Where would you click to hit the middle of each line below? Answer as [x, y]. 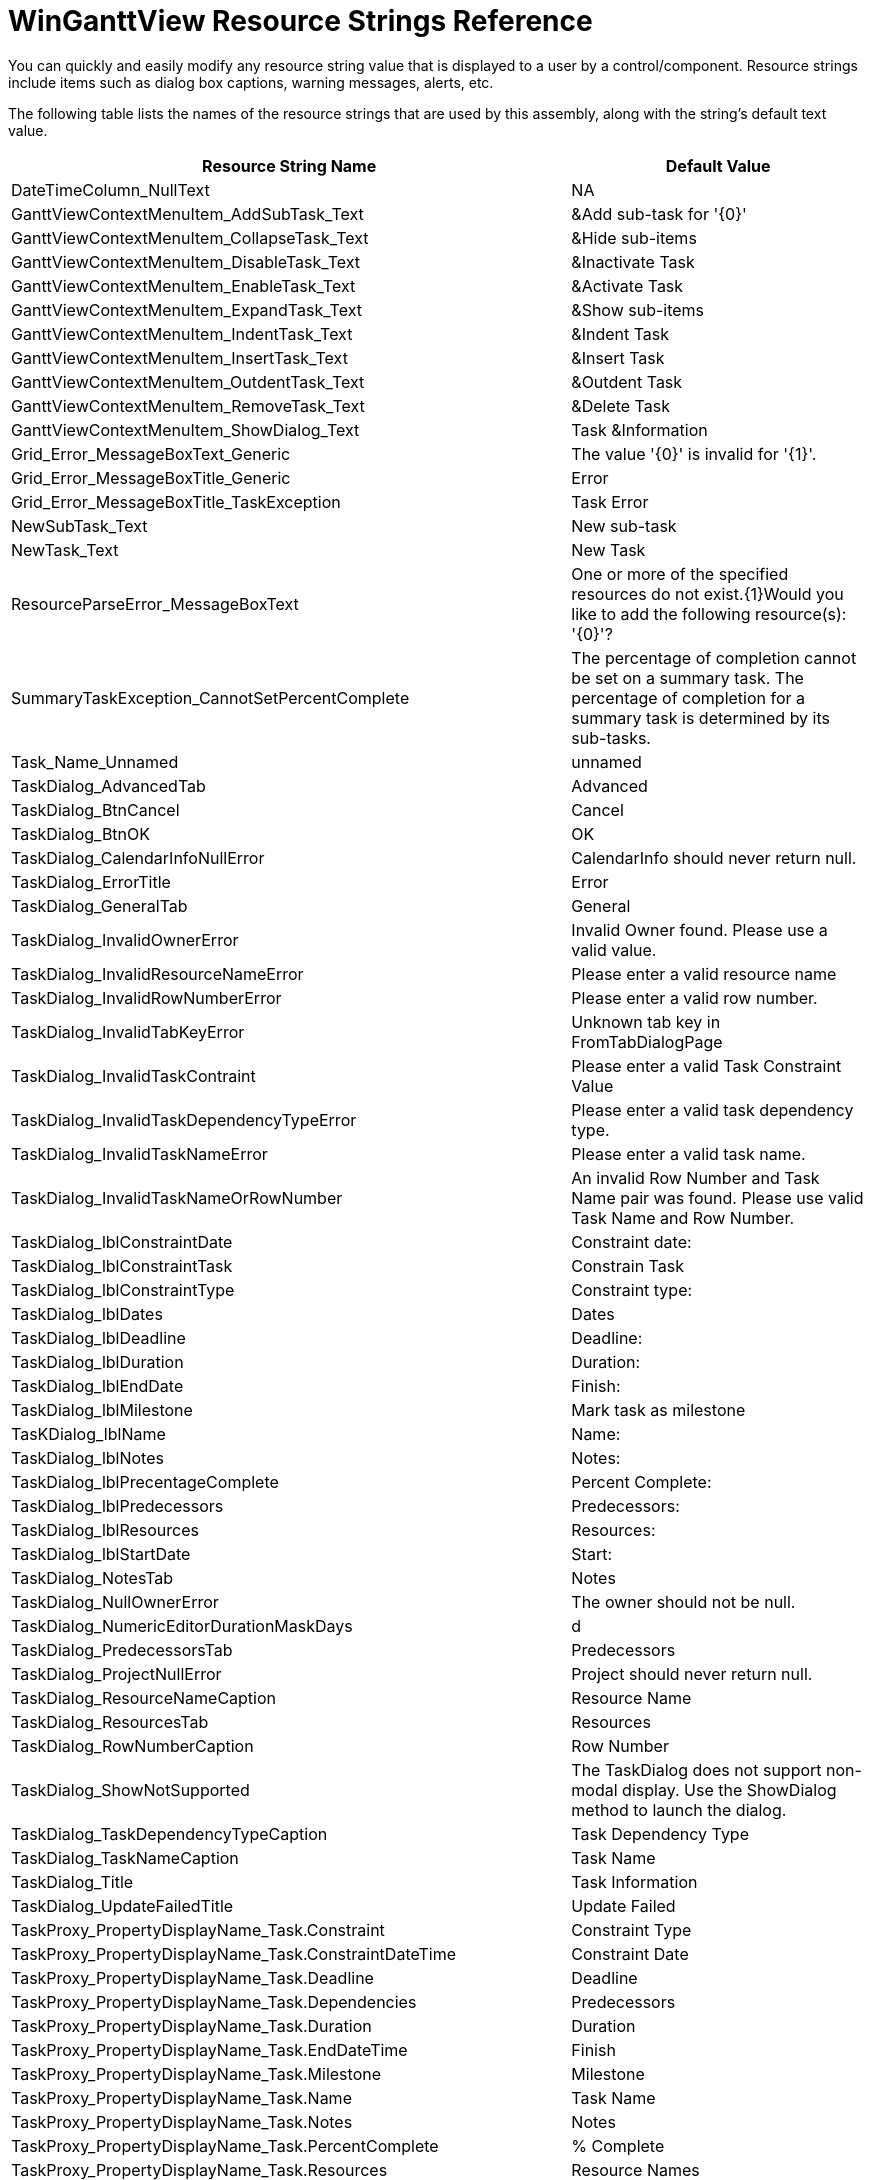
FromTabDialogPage [647, 1041]
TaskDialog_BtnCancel [95, 809]
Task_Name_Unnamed [95, 761]
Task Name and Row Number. [683, 1217]
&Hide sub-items [634, 237]
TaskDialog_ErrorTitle [91, 881]
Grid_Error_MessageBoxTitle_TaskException [176, 501]
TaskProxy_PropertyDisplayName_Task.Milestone [196, 2073]
